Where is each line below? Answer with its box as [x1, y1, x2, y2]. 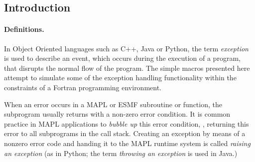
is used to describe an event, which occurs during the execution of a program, [4, 53, 241, 63]
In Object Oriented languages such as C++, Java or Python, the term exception [4, 43, 249, 53]
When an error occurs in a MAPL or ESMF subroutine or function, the [4, 99, 222, 109]
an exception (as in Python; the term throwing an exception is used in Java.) [4, 148, 238, 158]
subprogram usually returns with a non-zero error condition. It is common [4, 109, 231, 119]
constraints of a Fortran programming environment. [4, 82, 162, 92]
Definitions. [4, 24, 44, 34]
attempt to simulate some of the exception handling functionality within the [4, 72, 237, 83]
